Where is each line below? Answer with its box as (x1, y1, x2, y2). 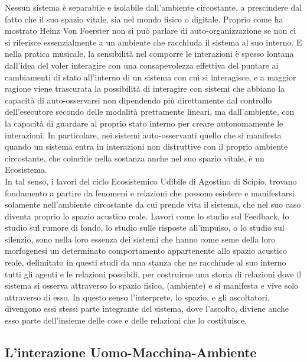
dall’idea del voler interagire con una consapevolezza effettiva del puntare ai (5, 59, 279, 71)
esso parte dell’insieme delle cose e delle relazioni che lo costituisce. (5, 314, 247, 327)
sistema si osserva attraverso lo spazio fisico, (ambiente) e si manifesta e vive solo (5, 279, 299, 292)
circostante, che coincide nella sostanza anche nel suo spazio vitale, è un (5, 151, 264, 164)
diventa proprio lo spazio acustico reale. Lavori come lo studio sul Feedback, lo (5, 209, 289, 222)
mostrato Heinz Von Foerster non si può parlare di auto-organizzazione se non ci (5, 24, 296, 37)
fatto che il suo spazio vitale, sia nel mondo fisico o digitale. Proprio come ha (5, 12, 283, 25)
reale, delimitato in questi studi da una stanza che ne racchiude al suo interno (5, 256, 286, 269)
